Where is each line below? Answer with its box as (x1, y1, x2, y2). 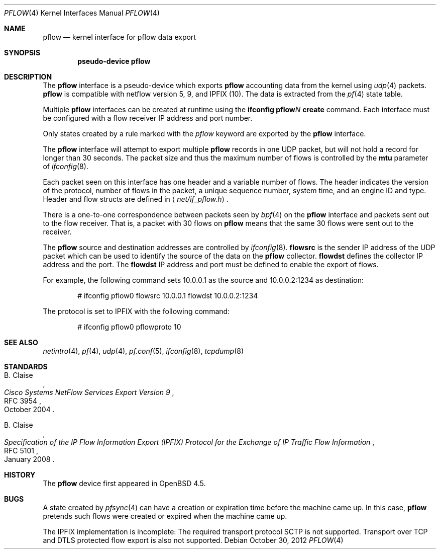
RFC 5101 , (4, 446, 38, 455)
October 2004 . (4, 405, 55, 414)
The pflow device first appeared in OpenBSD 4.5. (43, 479, 206, 488)
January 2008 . (4, 455, 55, 463)
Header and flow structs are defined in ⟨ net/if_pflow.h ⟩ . (43, 195, 229, 203)
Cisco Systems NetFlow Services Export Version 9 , (4, 388, 174, 397)
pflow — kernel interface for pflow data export (43, 33, 196, 41)
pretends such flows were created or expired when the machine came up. (43, 512, 287, 520)
